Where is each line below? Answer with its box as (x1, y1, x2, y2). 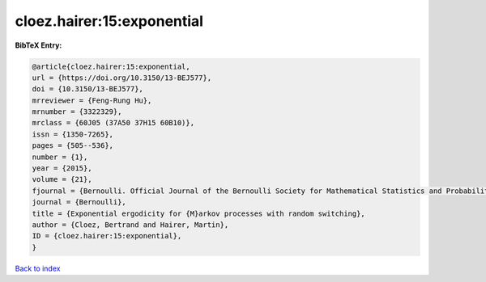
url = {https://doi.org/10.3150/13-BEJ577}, (32, 73, 212, 82)
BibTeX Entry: (15, 40, 62, 50)
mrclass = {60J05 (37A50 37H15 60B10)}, (32, 118, 194, 128)
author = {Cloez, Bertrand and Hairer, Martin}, (32, 221, 229, 229)
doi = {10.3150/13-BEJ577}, (32, 85, 143, 94)
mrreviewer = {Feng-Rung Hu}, (32, 95, 152, 105)
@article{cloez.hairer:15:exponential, (32, 61, 190, 71)
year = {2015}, (32, 164, 92, 173)
